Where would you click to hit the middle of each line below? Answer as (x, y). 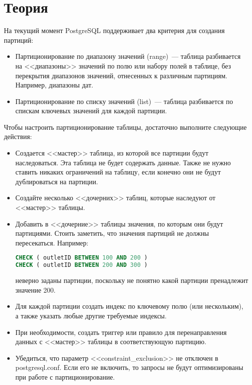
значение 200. (35, 289)
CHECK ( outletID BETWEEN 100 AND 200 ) (81, 258)
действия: (18, 136)
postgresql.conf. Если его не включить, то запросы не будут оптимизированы (129, 367)
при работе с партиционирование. (65, 376)
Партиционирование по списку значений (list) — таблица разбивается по (124, 101)
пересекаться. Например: (52, 242)
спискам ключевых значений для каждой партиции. (91, 111)
